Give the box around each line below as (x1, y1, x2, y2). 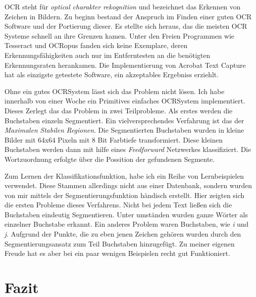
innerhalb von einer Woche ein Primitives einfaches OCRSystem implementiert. (4, 96, 246, 106)
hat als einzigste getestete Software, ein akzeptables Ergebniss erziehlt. (4, 69, 219, 80)
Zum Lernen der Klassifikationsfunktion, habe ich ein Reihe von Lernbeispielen (4, 170, 244, 181)
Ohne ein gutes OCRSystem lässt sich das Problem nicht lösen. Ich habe (4, 86, 224, 96)
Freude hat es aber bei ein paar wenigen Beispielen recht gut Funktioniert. (4, 248, 230, 258)
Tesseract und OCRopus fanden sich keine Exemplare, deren (4, 40, 188, 50)
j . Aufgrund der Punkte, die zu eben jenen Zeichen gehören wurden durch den (4, 229, 241, 239)
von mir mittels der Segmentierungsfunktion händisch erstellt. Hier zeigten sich (4, 190, 245, 200)
